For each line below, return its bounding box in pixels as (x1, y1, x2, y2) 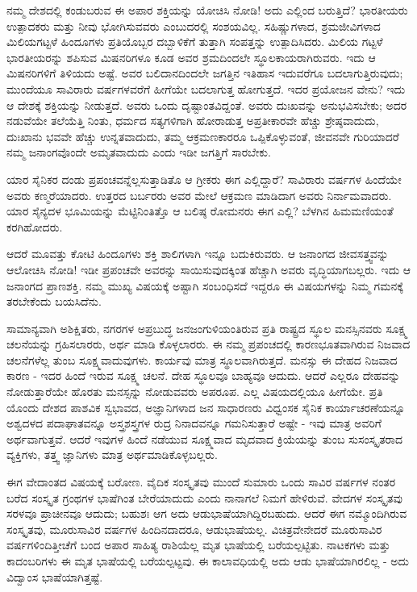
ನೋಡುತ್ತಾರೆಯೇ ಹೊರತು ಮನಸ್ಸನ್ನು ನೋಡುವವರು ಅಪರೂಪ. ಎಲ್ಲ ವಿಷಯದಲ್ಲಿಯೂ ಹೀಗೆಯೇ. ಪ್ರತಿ (6, 383, 383, 400)
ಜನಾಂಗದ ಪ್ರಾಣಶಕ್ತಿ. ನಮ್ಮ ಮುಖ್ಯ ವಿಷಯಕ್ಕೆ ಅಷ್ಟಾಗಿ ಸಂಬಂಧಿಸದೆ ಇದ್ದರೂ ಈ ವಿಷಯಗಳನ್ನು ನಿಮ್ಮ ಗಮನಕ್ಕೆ (6, 277, 403, 294)
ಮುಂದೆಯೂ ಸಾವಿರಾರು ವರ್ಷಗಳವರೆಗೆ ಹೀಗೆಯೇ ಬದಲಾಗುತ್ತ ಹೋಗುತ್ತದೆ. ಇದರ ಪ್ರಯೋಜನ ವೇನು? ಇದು (6, 80, 406, 97)
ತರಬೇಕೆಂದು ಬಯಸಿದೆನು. (6, 293, 102, 310)
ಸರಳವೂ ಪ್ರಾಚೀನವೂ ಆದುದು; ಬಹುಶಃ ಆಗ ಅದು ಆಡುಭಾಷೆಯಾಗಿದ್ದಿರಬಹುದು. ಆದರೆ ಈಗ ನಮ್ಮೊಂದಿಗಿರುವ (6, 505, 407, 522)
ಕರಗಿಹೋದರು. (6, 218, 63, 235)
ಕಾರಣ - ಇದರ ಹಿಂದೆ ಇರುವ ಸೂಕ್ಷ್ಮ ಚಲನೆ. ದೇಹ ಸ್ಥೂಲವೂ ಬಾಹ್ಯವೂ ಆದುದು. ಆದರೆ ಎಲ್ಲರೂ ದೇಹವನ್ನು (6, 367, 401, 384)
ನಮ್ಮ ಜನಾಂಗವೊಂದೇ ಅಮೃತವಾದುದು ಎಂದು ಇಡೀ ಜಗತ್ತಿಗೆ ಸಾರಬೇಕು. (6, 144, 271, 161)
